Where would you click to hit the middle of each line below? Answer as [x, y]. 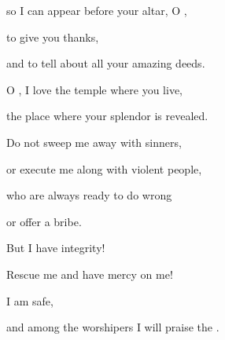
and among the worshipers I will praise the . [113, 327]
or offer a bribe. [44, 221]
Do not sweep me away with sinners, [94, 142]
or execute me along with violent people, [104, 168]
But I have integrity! [56, 248]
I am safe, [30, 300]
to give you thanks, [53, 37]
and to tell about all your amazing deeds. [106, 63]
